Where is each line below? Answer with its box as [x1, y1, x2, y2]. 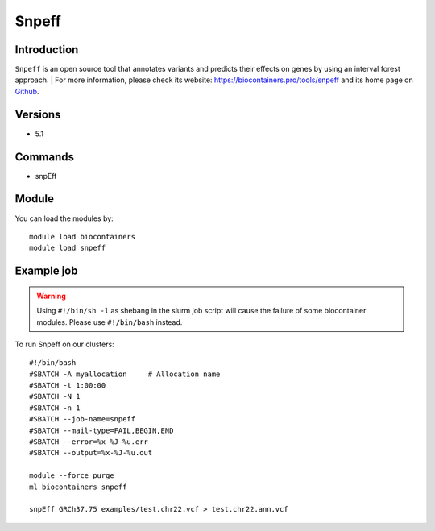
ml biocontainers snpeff [29, 482, 127, 492]
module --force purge [29, 471, 114, 480]
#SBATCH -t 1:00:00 [29, 381, 106, 390]
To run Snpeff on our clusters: [14, 339, 114, 349]
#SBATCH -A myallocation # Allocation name [29, 369, 221, 379]
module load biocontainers [29, 232, 136, 241]
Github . [14, 86, 39, 96]
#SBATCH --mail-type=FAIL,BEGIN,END [29, 425, 174, 435]
